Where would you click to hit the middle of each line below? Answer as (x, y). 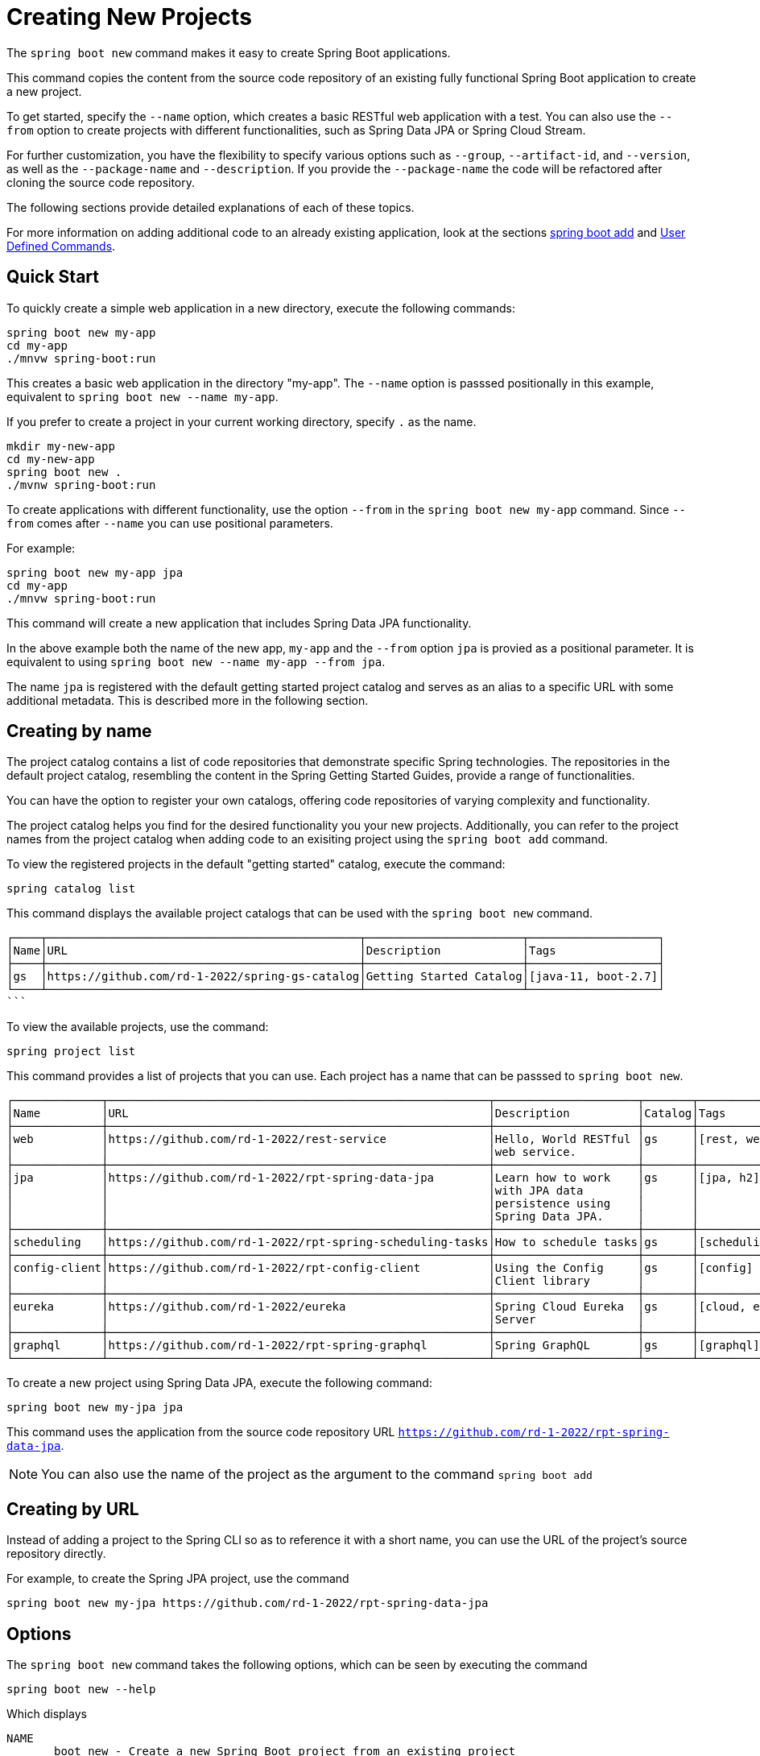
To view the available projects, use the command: (138, 1027)
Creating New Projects (129, 17)
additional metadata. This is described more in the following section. (188, 700)
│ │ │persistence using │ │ (353, 1204)
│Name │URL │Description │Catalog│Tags (366, 1114)
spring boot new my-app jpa (95, 572)
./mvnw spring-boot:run (81, 485)
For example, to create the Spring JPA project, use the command (178, 1579)
